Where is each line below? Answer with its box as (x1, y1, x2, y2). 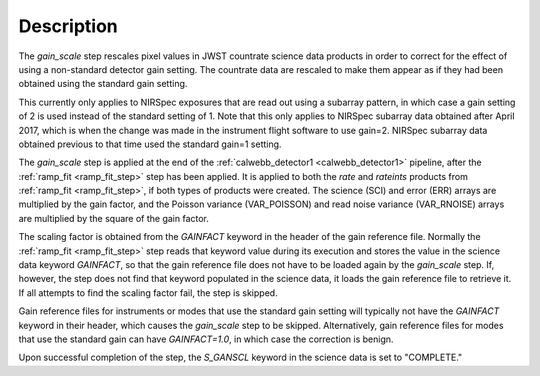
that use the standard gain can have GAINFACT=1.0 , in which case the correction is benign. (18, 333, 394, 345)
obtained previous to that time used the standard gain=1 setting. (18, 138, 282, 150)
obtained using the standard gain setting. (18, 78, 188, 90)
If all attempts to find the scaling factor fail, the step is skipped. (18, 286, 279, 299)
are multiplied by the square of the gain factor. (18, 212, 210, 224)
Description (18, 15, 119, 37)
